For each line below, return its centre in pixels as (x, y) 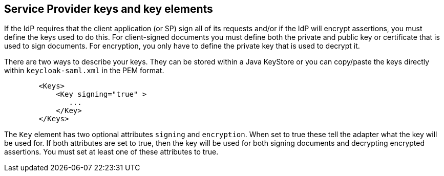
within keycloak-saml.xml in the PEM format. (84, 71)
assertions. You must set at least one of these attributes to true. (111, 152)
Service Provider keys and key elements (109, 9)
